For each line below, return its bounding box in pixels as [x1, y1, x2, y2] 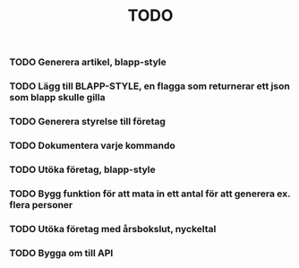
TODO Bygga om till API [9, 246, 114, 259]
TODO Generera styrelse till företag [9, 116, 166, 128]
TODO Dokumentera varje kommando [9, 139, 176, 151]
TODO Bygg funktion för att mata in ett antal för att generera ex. [9, 187, 291, 200]
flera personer [9, 198, 73, 211]
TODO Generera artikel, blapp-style [9, 56, 167, 68]
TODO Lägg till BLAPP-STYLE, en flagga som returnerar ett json [9, 80, 291, 92]
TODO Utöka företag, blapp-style [9, 163, 157, 176]
